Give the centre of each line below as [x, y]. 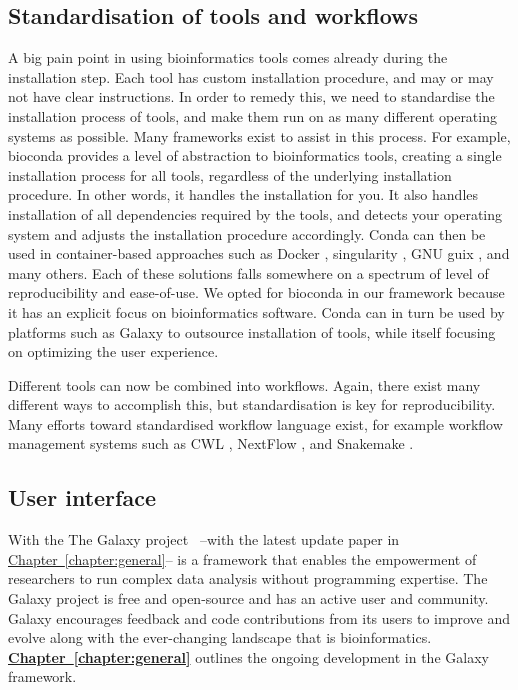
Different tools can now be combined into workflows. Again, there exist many [244, 384]
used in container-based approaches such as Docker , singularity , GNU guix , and [259, 253]
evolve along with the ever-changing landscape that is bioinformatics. [220, 637]
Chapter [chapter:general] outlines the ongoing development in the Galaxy [248, 656]
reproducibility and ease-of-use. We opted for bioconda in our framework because [256, 292]
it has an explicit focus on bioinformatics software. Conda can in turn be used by [256, 311]
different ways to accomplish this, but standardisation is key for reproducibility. [252, 404]
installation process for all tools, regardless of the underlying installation [230, 174]
